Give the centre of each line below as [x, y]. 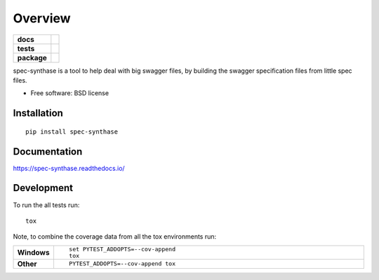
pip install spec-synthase [72, 132]
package [32, 57]
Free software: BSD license [69, 93]
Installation [38, 113]
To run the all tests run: [46, 205]
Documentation [48, 152]
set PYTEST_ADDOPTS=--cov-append [122, 249]
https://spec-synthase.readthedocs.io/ [69, 168]
